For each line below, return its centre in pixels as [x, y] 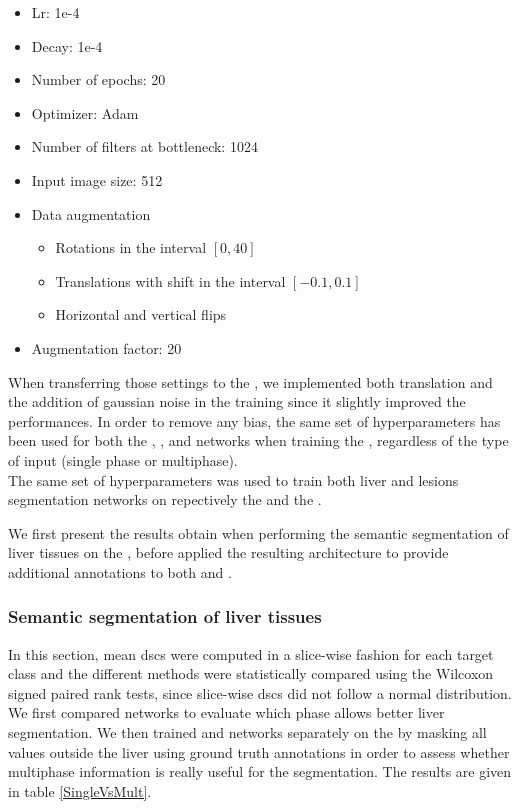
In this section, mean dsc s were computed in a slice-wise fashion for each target [251, 653]
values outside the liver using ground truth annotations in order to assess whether [259, 751]
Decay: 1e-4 [67, 45]
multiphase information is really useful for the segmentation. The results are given [260, 771]
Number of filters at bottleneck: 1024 [144, 146]
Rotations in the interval [131, 247]
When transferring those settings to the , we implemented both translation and [250, 381]
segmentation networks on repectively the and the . [165, 499]
